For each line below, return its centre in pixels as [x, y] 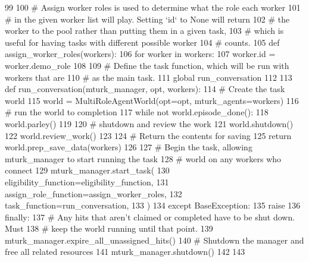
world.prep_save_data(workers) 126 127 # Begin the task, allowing [129, 147]
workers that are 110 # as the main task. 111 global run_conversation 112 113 [149, 77]
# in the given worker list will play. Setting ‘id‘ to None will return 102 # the [147, 19]
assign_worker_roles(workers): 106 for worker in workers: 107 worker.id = [140, 54]
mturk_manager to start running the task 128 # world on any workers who [143, 158]
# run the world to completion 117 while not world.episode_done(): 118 [137, 112]
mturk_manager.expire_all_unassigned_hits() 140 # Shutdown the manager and [154, 240]
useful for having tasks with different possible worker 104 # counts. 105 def [142, 42]
